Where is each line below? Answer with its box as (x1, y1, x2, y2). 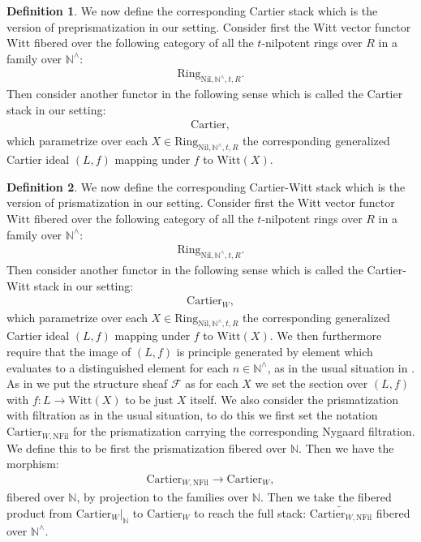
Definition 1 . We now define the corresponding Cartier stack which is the (6, 2, 378, 19)
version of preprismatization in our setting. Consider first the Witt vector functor (6, 18, 411, 35)
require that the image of (6, 343, 131, 360)
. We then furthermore (269, 327, 382, 344)
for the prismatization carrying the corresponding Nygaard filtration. (73, 423, 415, 440)
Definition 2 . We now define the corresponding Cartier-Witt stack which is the (6, 178, 406, 195)
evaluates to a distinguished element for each (6, 359, 230, 376)
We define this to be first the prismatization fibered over (6, 439, 287, 456)
